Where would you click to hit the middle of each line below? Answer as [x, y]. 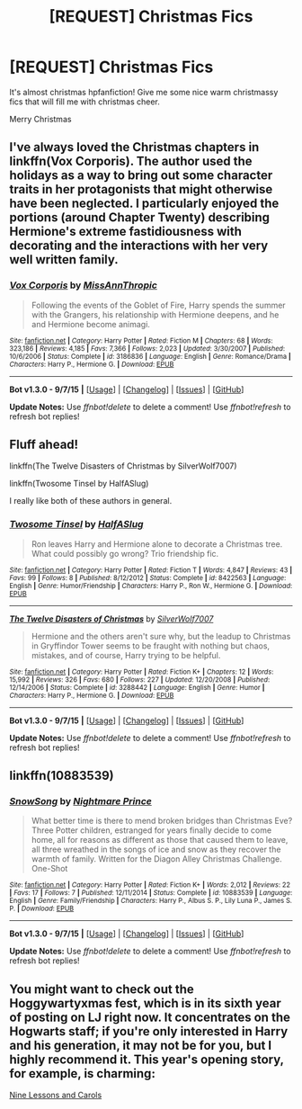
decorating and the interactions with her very [139, 246]
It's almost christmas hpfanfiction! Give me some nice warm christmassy [144, 92]
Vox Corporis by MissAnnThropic [83, 285]
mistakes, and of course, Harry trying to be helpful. [126, 655]
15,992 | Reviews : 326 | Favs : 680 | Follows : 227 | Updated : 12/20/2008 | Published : [140, 680]
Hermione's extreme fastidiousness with [126, 232]
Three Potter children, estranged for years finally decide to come [151, 830]
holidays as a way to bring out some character [141, 176]
